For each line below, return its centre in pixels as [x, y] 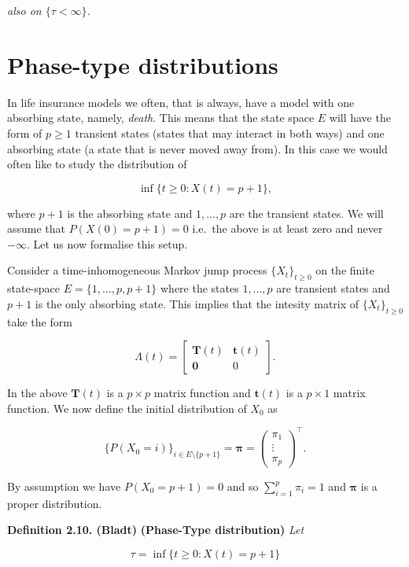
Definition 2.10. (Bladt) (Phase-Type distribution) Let [156, 530]
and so [243, 486]
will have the [360, 118]
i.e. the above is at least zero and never [287, 228]
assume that [37, 228]
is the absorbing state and [130, 213]
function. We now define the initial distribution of [127, 408]
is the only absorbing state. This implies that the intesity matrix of [197, 303]
